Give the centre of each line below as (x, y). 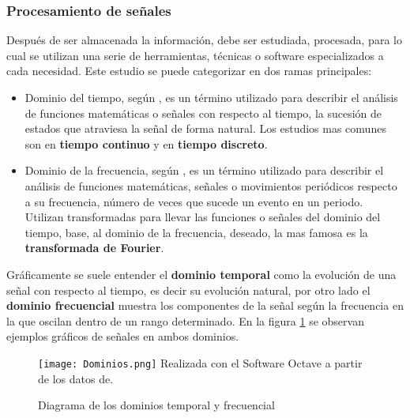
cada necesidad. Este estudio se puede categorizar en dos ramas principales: (189, 71)
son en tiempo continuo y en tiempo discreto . (146, 143)
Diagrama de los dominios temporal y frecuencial (156, 405)
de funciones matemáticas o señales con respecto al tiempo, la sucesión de (203, 113)
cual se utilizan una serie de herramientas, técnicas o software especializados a (195, 55)
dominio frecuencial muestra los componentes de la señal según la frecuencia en (205, 305)
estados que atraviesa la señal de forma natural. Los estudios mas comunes (205, 128)
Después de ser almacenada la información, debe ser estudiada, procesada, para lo (204, 40)
